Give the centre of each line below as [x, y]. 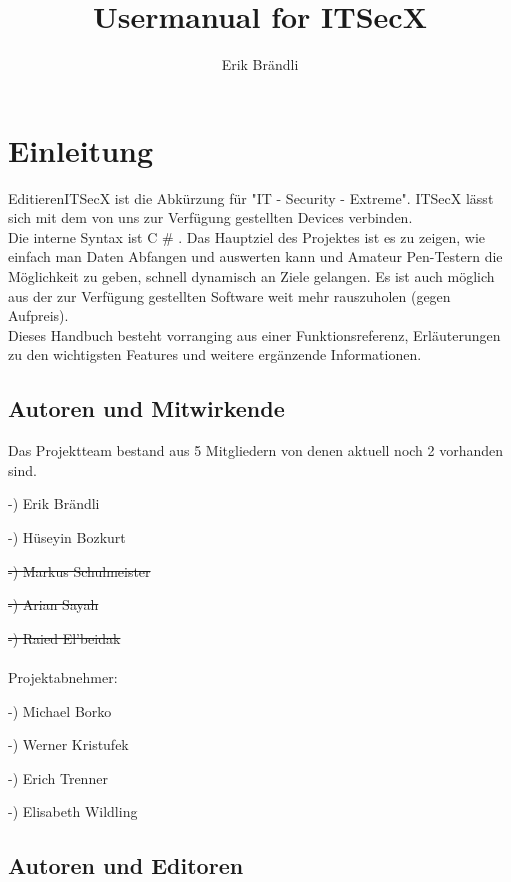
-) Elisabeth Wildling [73, 811]
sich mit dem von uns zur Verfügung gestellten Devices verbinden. [210, 217]
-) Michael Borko [60, 710]
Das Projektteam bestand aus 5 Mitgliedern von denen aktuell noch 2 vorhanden [256, 450]
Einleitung [81, 149]
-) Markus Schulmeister [79, 570]
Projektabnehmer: [63, 676]
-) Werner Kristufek [68, 744]
